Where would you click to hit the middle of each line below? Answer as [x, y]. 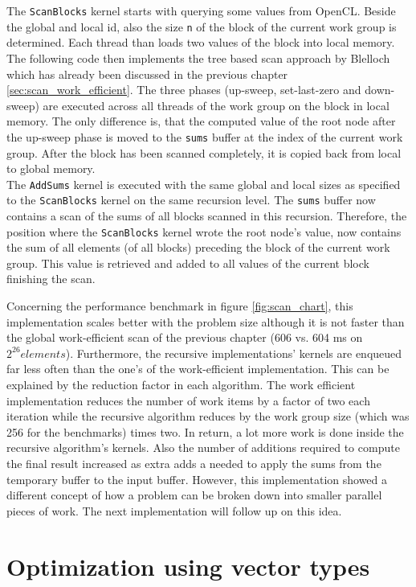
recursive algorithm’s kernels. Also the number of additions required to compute [203, 447]
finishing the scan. [51, 279]
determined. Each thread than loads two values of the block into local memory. [201, 42]
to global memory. [51, 168]
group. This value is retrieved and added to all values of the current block [188, 263]
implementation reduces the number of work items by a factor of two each [188, 400]
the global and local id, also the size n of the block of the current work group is [202, 26]
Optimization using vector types [188, 566]
